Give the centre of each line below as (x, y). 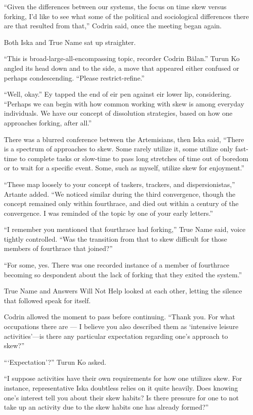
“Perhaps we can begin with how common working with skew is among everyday (124, 103)
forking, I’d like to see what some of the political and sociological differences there (126, 16)
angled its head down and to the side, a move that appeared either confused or (122, 68)
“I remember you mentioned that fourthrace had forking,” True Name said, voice (125, 229)
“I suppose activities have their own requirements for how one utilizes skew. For (123, 378)
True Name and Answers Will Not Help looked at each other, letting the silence (123, 291)
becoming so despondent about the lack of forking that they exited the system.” (123, 274)
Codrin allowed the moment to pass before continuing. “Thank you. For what (120, 317)
